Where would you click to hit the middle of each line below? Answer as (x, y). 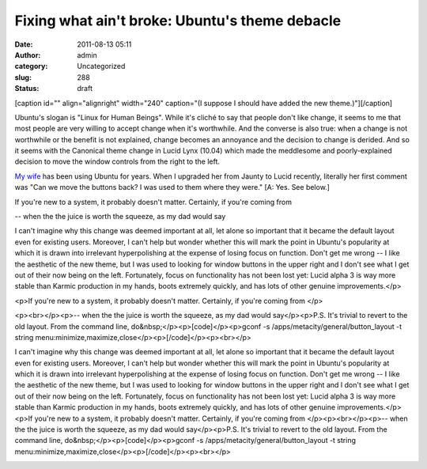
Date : (24, 44)
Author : (28, 55)
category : (31, 66)
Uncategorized (101, 66)
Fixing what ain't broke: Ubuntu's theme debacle (178, 21)
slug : (23, 77)
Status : (27, 89)
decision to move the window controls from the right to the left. (117, 161)
